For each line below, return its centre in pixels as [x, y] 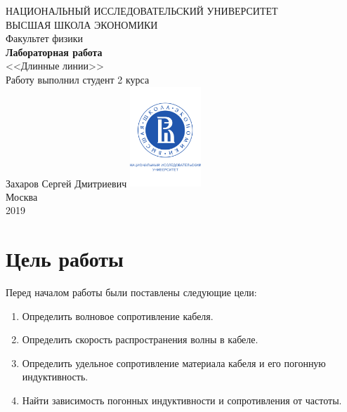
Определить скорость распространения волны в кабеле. [140, 339]
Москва [22, 196]
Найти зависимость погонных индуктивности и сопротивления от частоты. [182, 400]
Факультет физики [45, 38]
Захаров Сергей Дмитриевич [66, 183]
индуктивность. [55, 377]
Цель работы [65, 259]
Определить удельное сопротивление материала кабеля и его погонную [174, 363]
